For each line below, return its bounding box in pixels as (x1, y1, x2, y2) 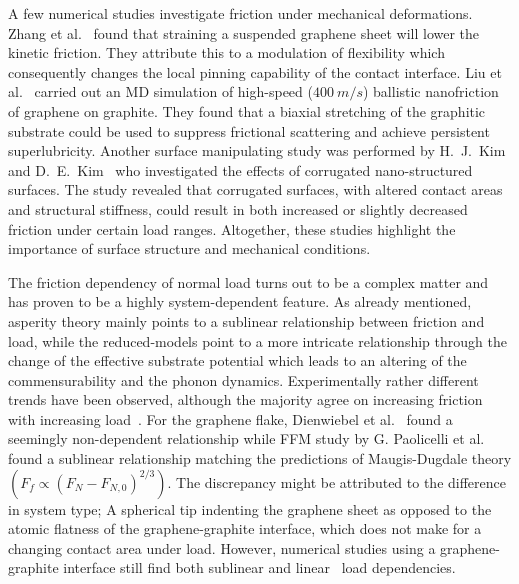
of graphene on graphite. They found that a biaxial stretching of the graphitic (8, 100, 486, 121)
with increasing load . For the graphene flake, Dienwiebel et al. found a (8, 408, 453, 429)
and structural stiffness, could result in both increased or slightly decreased (8, 198, 468, 219)
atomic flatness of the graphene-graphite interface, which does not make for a (8, 518, 482, 539)
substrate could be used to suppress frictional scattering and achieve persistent (8, 120, 490, 141)
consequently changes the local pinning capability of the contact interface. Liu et (8, 61, 502, 82)
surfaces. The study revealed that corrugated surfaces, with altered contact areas (8, 179, 503, 200)
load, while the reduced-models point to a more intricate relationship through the (8, 330, 507, 351)
